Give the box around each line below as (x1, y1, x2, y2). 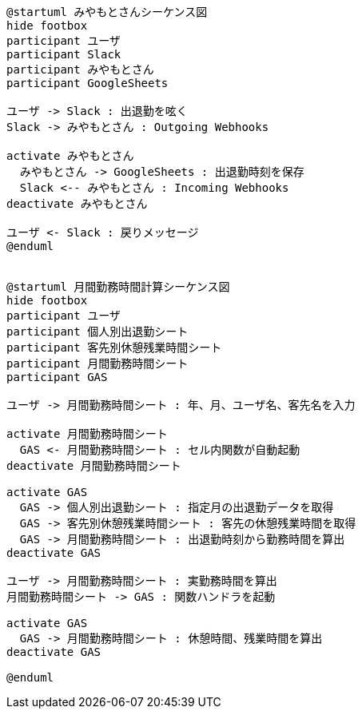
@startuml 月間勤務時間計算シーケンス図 (6, 280, 230, 293)
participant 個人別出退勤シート (6, 325, 189, 338)
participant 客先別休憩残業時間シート (6, 341, 222, 354)
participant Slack (6, 48, 121, 61)
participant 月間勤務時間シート (6, 357, 189, 370)
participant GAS (6, 371, 108, 383)
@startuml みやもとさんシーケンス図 (6, 6, 208, 18)
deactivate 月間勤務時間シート (6, 459, 181, 472)
